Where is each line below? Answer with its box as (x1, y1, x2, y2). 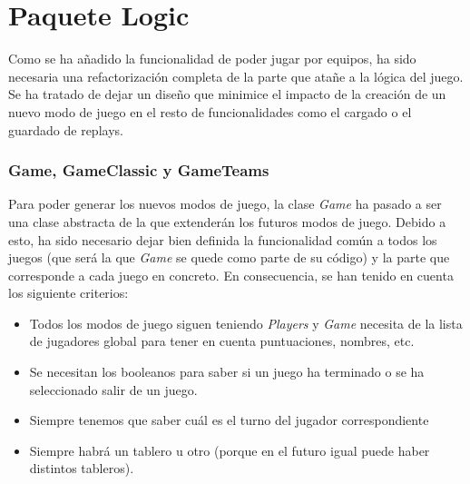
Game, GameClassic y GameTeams (8, 159, 269, 182)
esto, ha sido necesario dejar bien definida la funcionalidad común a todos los (8, 230, 437, 249)
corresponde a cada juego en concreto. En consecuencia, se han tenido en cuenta (8, 265, 454, 284)
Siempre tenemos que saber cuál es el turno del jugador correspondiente (29, 410, 429, 430)
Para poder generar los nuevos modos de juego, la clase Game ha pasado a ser (8, 194, 442, 213)
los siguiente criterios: (8, 283, 129, 302)
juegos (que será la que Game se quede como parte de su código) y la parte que (8, 248, 450, 267)
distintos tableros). (29, 459, 134, 478)
